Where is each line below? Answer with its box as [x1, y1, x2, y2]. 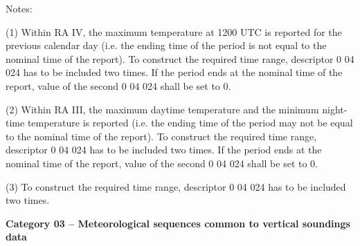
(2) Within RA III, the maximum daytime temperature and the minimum [6, 102, 319, 116]
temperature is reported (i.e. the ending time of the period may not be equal [27, 115, 353, 130]
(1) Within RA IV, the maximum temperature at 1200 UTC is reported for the [6, 24, 342, 39]
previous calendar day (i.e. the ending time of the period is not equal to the [6, 38, 327, 53]
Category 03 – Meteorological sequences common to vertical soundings [6, 216, 350, 230]
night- [322, 102, 348, 116]
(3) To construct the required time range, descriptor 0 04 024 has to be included [6, 179, 346, 193]
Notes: [6, 1, 33, 15]
